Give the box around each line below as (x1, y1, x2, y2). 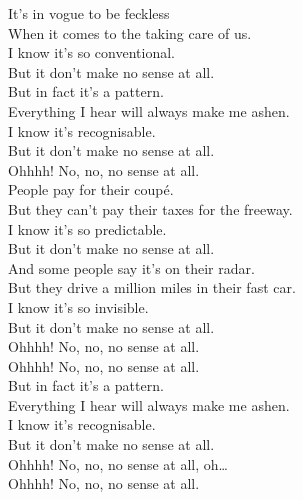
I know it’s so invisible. (8, 296, 149, 317)
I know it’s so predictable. (8, 218, 167, 239)
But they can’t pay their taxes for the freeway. (8, 198, 293, 219)
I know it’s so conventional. (8, 42, 175, 63)
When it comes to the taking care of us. (8, 22, 252, 43)
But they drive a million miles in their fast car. (8, 277, 296, 298)
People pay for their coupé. (8, 179, 174, 200)
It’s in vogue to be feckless (8, 3, 170, 23)
